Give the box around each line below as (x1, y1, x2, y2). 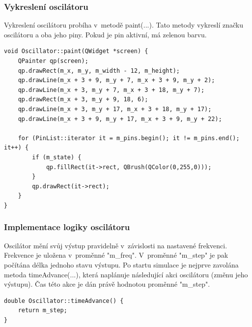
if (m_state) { (32, 153, 82, 161)
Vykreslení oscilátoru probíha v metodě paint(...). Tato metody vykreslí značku (4, 20, 243, 30)
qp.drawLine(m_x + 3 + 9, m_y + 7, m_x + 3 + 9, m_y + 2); (18, 77, 215, 84)
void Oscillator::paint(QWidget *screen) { (4, 48, 148, 55)
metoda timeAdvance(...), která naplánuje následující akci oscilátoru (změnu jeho (4, 269, 248, 279)
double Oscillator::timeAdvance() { (4, 297, 124, 304)
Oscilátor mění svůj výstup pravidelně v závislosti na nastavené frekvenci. (4, 240, 227, 250)
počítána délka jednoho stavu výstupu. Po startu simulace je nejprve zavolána (4, 259, 239, 269)
